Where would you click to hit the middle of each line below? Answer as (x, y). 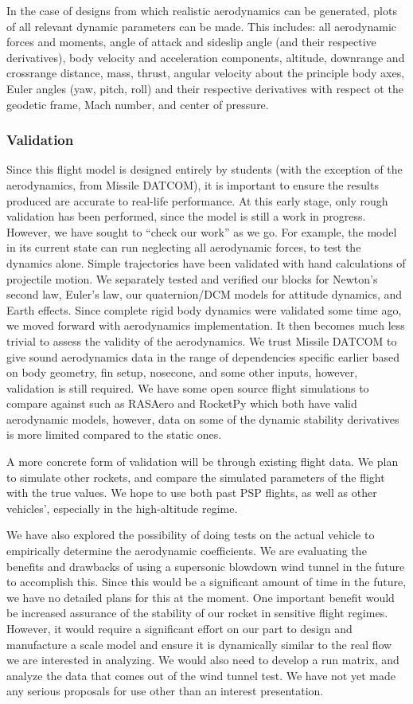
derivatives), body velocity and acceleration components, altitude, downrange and (206, 57)
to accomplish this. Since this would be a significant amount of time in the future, (206, 582)
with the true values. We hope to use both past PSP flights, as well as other (192, 493)
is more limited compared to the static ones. (114, 434)
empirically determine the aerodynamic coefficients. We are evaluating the (187, 551)
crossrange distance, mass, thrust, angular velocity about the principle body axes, (206, 73)
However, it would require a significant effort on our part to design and (179, 628)
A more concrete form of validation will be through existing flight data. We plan (203, 462)
